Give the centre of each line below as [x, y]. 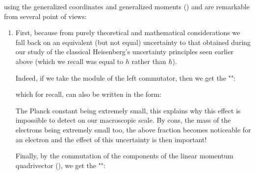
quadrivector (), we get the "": [61, 165]
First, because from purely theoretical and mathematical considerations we [128, 33]
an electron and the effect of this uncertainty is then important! [111, 139]
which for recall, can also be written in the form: [89, 94]
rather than [149, 61]
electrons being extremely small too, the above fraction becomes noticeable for [133, 129]
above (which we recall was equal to [69, 61]
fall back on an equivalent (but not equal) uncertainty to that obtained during [133, 42]
